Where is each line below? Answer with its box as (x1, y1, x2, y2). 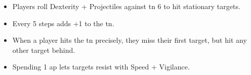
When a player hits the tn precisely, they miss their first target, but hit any (12, 35, 247, 45)
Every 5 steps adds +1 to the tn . (12, 18, 114, 28)
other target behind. (12, 44, 75, 55)
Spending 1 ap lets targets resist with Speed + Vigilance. (12, 61, 190, 72)
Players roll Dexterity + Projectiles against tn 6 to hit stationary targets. (12, 1, 240, 11)
